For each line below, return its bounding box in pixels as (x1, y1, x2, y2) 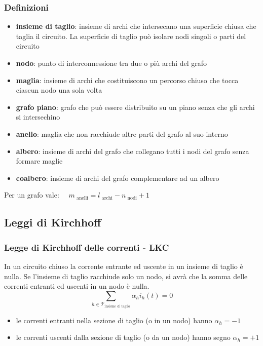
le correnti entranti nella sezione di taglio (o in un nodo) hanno (16, 315, 212, 325)
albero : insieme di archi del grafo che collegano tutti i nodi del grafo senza (16, 145, 249, 156)
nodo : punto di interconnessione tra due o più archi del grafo (16, 58, 207, 68)
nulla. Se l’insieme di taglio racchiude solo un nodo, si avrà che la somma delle (4, 271, 248, 281)
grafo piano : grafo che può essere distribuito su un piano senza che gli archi (16, 101, 255, 112)
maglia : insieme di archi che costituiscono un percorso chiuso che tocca (16, 74, 239, 85)
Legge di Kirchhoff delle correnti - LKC (4, 241, 169, 253)
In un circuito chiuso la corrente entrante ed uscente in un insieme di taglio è (4, 260, 243, 271)
